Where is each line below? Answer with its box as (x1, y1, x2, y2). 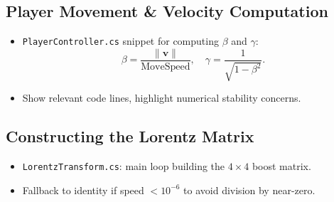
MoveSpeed (141, 61, 190, 72)
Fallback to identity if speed (22, 182, 144, 197)
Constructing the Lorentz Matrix (6, 125, 254, 147)
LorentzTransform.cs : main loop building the (22, 159, 225, 174)
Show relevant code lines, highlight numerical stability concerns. (22, 90, 301, 105)
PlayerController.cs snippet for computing (22, 33, 219, 48)
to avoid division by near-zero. (183, 182, 316, 197)
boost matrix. (252, 159, 311, 174)
